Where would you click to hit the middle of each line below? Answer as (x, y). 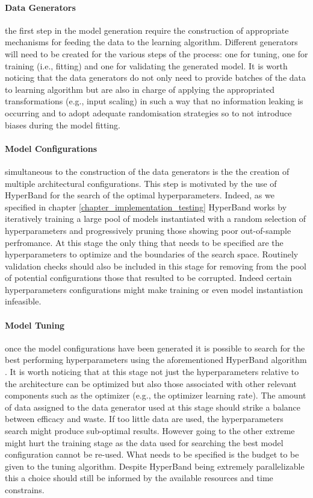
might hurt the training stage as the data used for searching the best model (144, 442)
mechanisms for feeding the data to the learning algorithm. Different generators (151, 42)
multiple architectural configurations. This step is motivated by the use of (141, 183)
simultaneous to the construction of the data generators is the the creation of (147, 171)
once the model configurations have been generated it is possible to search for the (155, 348)
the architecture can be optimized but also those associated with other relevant (151, 383)
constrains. (25, 489)
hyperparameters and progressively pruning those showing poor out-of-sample (148, 230)
